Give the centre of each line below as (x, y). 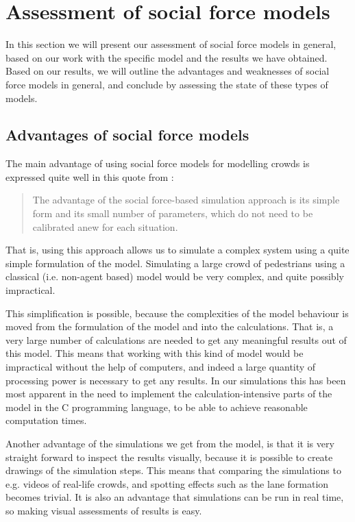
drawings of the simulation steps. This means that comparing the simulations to (173, 470)
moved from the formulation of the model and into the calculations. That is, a (170, 326)
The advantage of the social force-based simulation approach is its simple (186, 200)
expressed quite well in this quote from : (90, 176)
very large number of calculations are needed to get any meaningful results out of (176, 339)
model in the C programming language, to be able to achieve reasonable (157, 407)
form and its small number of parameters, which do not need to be (173, 213)
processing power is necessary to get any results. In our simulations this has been (176, 380)
